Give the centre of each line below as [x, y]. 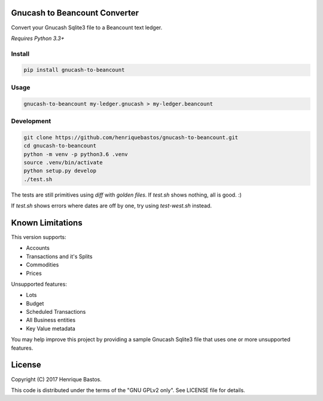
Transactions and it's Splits [59, 256]
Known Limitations [47, 223]
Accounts [38, 248]
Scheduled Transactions [56, 312]
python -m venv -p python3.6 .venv [76, 154]
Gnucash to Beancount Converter [75, 13]
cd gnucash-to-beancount [60, 146]
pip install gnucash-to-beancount [74, 70]
